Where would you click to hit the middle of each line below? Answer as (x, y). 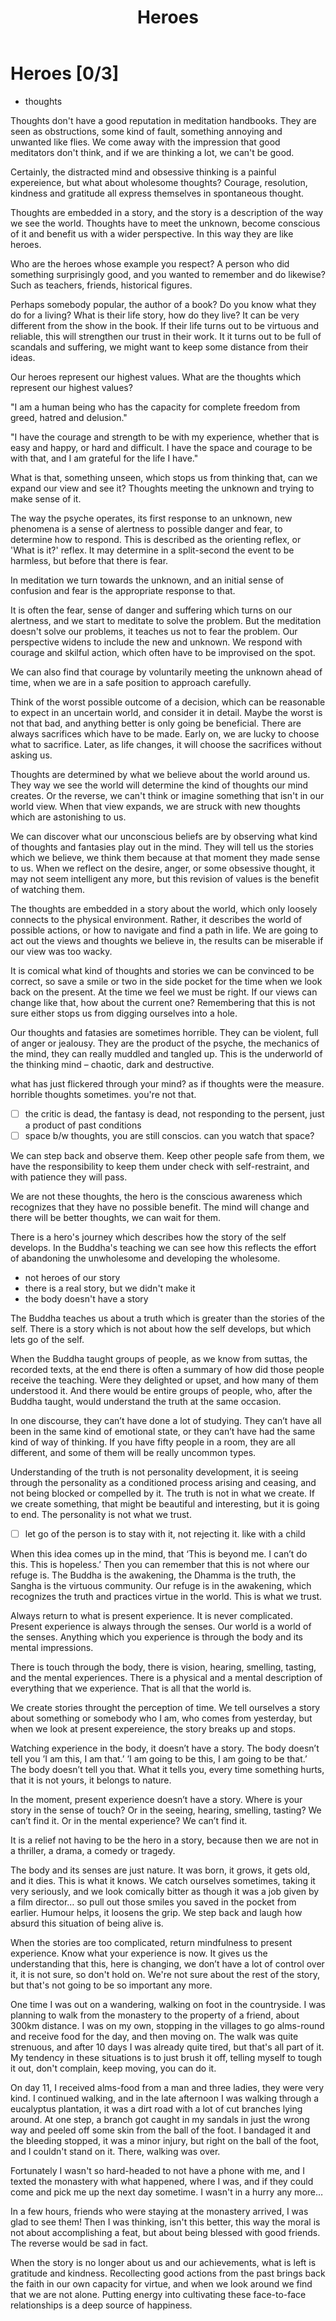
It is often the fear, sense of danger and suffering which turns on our (151, 610)
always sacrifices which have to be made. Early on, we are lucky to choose (165, 733)
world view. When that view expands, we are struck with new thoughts (155, 806)
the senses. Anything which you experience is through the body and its (156, 1637)
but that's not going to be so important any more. (111, 1985)
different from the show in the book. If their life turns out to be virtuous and (165, 325)
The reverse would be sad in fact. (79, 2243)
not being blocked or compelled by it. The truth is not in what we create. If (162, 1493)
